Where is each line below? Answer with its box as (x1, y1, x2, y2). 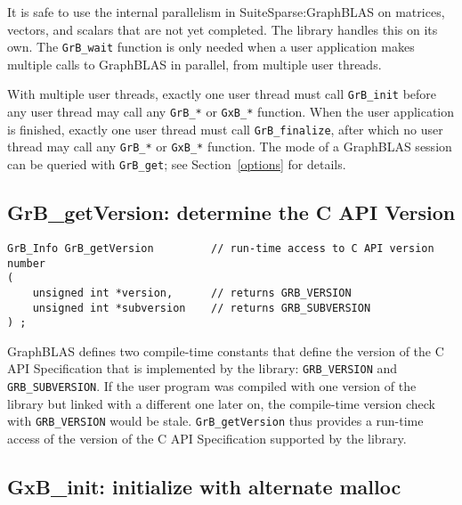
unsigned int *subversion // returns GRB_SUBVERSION (32, 301, 371, 314)
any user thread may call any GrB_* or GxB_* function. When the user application (7, 102, 455, 121)
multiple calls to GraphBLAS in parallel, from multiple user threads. (7, 54, 382, 73)
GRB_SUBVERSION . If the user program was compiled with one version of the (7, 377, 417, 395)
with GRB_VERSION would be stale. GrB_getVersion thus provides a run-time (7, 411, 424, 430)
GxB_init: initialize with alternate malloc (7, 473, 401, 500)
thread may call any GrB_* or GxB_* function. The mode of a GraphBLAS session (7, 137, 452, 156)
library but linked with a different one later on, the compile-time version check (7, 394, 435, 412)
